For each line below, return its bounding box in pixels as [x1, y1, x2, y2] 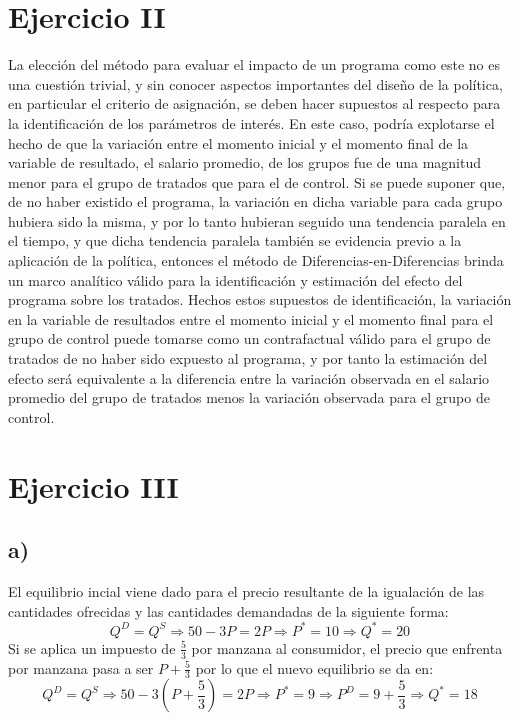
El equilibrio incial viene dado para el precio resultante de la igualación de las [8, 580, 485, 601]
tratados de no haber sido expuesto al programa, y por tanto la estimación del [8, 348, 488, 369]
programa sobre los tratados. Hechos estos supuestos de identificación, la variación [8, 289, 512, 310]
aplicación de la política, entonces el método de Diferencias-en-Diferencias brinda [8, 250, 504, 271]
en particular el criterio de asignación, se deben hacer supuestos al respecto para [8, 93, 501, 114]
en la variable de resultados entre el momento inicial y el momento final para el [8, 308, 494, 329]
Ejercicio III [8, 465, 179, 506]
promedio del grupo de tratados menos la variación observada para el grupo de [8, 387, 490, 408]
